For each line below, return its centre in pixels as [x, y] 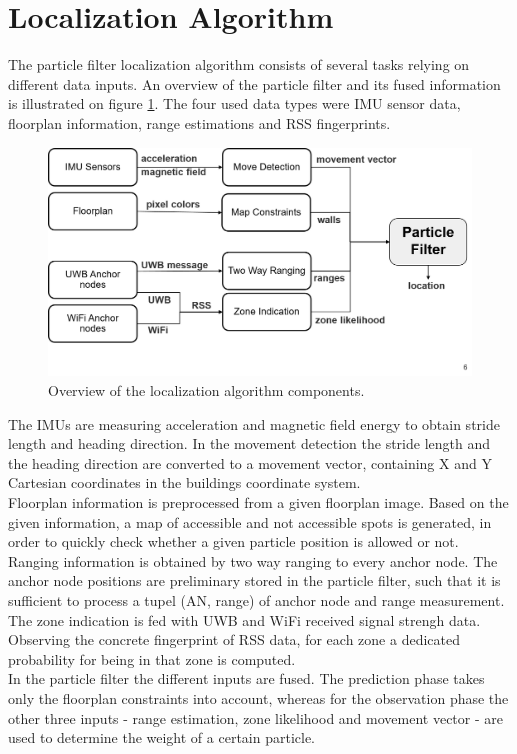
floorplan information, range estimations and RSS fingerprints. [199, 122]
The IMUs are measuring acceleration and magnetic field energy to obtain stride [254, 423]
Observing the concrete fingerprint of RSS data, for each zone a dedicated [234, 639]
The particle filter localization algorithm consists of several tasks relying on [239, 64]
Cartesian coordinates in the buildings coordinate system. [184, 482]
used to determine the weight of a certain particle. [162, 737]
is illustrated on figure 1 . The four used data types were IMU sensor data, [234, 103]
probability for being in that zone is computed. [152, 658]
